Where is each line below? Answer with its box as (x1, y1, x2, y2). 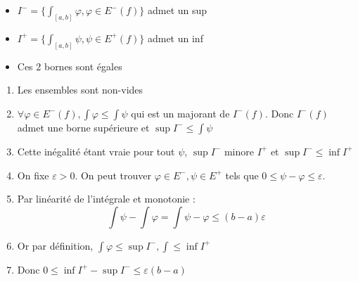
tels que (225, 167, 259, 182)
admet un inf (147, 30, 203, 45)
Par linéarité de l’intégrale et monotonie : (17, 191, 196, 206)
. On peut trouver (75, 167, 151, 182)
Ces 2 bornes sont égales (17, 58, 122, 73)
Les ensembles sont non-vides (17, 82, 143, 97)
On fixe (17, 167, 49, 182)
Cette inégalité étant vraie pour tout (17, 143, 175, 158)
